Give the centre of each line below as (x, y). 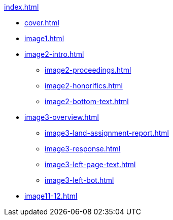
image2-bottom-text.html (87, 101)
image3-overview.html (62, 117)
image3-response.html (83, 149)
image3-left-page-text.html (90, 164)
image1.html (44, 38)
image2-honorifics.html (84, 86)
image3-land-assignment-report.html (107, 133)
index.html (22, 7)
